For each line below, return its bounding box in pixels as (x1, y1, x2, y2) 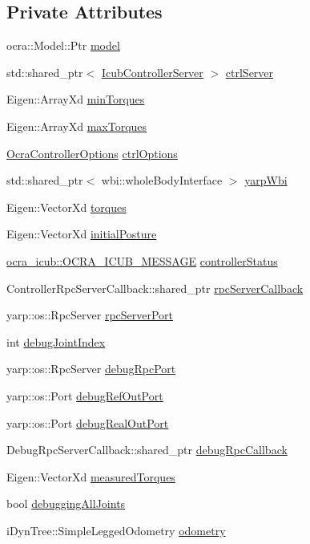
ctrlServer (225, 63, 274, 80)
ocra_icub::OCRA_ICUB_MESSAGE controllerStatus (6, 252, 278, 269)
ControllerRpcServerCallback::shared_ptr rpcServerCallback (6, 279, 304, 296)
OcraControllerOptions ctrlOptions (6, 144, 178, 161)
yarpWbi (244, 172, 288, 189)
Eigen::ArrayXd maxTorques (6, 117, 147, 134)
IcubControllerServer (101, 63, 203, 80)
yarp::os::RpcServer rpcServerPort (6, 307, 174, 323)
